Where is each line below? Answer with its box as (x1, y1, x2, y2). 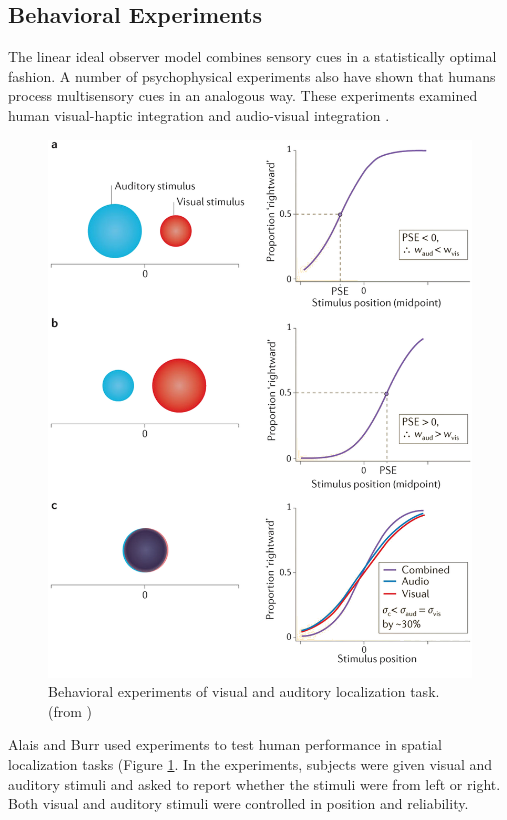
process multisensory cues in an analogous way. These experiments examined (8, 85, 478, 106)
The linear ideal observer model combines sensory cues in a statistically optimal (8, 46, 497, 67)
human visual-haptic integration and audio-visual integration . (8, 104, 390, 125)
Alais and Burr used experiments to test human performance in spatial (8, 734, 443, 755)
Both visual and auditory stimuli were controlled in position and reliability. (8, 793, 469, 814)
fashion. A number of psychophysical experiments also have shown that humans (8, 65, 496, 86)
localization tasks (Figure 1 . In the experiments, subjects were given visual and (8, 753, 493, 774)
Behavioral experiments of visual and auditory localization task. (48, 681, 440, 702)
